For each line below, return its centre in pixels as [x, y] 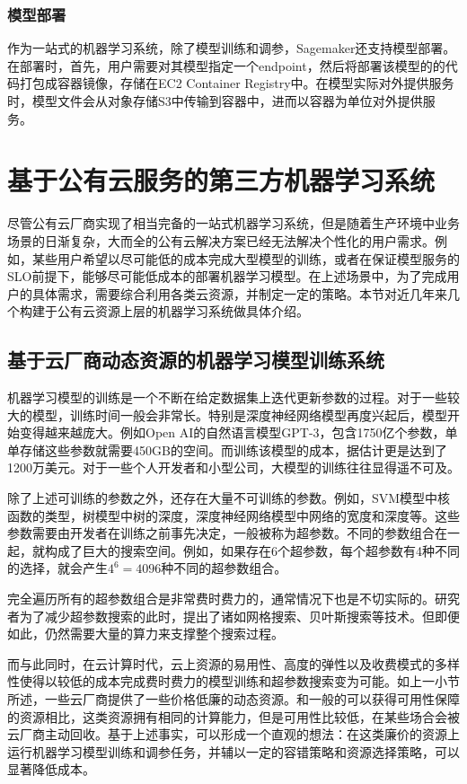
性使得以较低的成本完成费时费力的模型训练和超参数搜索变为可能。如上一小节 [233, 681]
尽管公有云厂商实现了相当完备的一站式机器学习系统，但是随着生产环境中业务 [233, 223]
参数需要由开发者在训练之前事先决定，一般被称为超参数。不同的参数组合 [221, 533]
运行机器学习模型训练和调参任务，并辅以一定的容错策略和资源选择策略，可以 [233, 751]
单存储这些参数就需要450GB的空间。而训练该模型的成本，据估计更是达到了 [227, 449]
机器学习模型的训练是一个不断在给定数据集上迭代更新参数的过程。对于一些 [227, 397]
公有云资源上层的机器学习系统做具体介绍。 [183, 311]
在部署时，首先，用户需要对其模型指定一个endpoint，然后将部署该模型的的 [226, 65]
